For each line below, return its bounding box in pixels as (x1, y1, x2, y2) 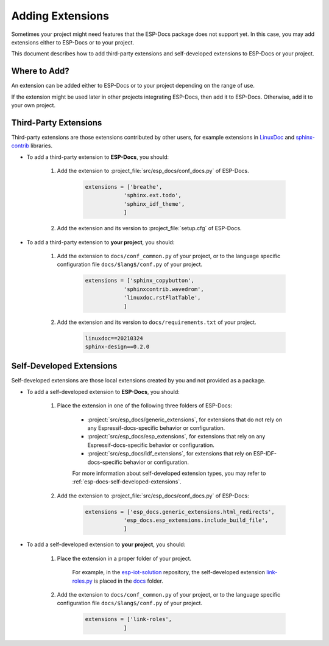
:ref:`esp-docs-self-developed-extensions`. (72, 478, 182, 485)
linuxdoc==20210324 (85, 335, 143, 342)
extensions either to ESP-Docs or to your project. (11, 38, 134, 46)
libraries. (30, 142, 53, 149)
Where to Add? (11, 66, 69, 76)
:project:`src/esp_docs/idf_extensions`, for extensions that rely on (87, 450, 252, 457)
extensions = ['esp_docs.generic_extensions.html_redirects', (85, 508, 275, 515)
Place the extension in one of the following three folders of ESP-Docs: (57, 402, 233, 409)
